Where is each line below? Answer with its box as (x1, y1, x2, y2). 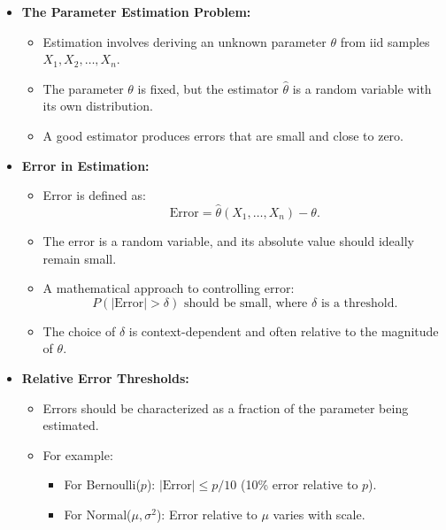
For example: (42, 445, 113, 464)
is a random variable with (292, 79, 432, 97)
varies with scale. (273, 504, 365, 523)
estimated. (42, 416, 99, 434)
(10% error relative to (241, 475, 358, 494)
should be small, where (183, 296, 308, 310)
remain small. (42, 249, 117, 267)
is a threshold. (320, 296, 398, 310)
